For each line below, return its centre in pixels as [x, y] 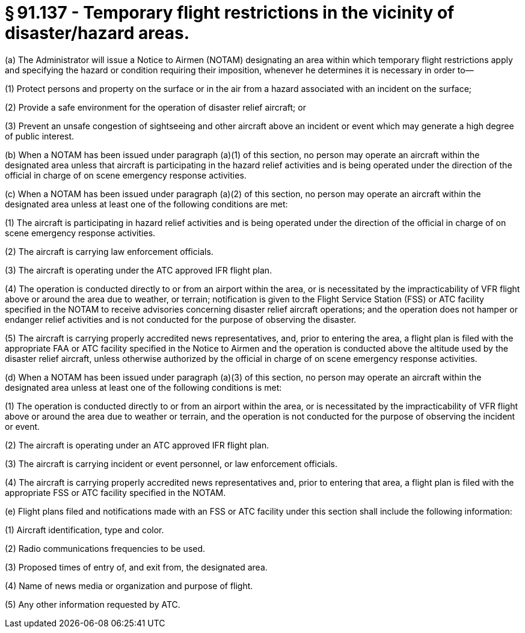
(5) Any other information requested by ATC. [93, 604]
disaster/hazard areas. [97, 33]
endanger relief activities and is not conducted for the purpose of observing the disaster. [181, 319]
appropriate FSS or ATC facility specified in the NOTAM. [115, 492]
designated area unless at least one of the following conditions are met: [146, 204]
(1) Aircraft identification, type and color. [84, 530]
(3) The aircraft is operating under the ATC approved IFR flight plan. [139, 270]
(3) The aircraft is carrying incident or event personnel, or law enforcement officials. [171, 463]
